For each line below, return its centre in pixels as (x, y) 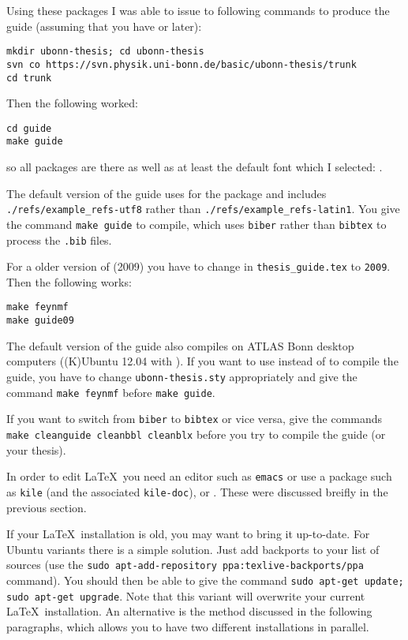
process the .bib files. (59, 240)
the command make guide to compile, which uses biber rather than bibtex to (197, 224)
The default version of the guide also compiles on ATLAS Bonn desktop (180, 345)
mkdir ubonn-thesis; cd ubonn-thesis (105, 52)
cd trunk (29, 78)
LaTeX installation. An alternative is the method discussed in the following (189, 611)
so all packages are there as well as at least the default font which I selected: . (195, 167)
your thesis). (36, 449)
